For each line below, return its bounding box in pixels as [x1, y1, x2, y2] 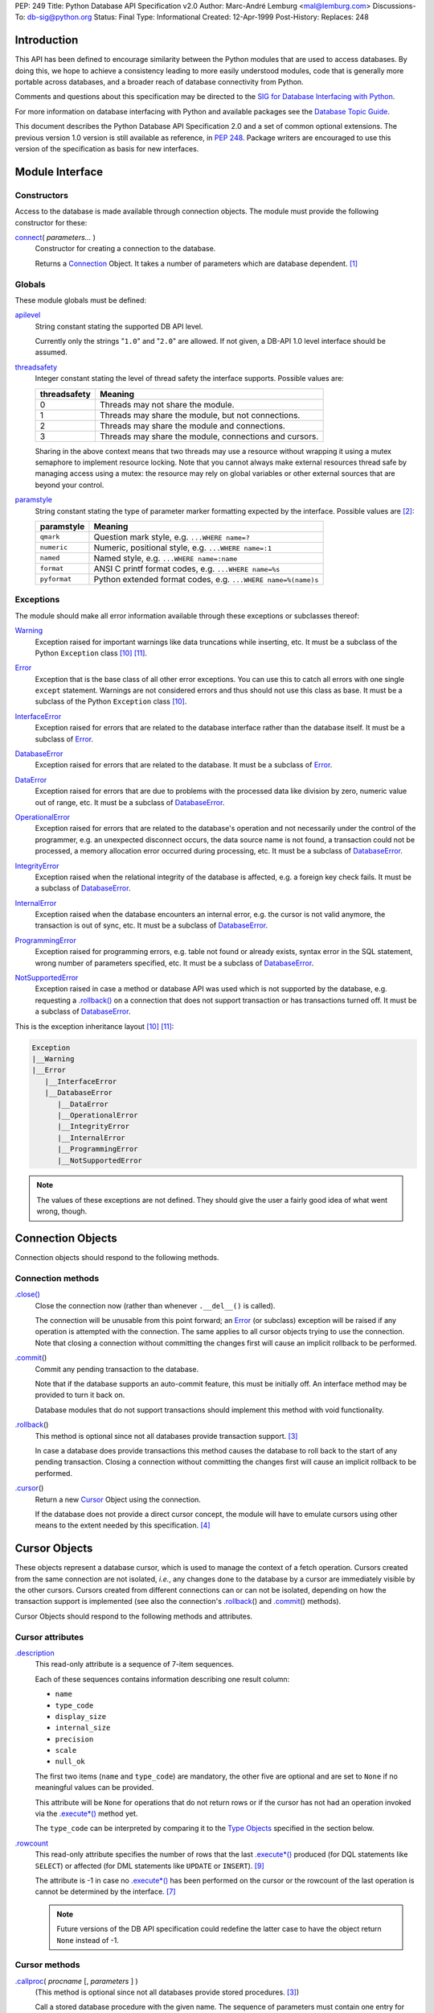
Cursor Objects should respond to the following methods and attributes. [14, 1611, 253, 1621]
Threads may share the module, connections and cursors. [99, 431, 319, 442]
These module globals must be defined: [14, 295, 147, 305]
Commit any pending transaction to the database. [35, 1364, 199, 1374]
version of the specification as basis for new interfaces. [14, 144, 199, 154]
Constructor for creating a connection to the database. [35, 244, 216, 254]
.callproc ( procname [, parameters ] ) [14, 1976, 138, 1986]
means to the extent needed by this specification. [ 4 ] [35, 1520, 211, 1530]
